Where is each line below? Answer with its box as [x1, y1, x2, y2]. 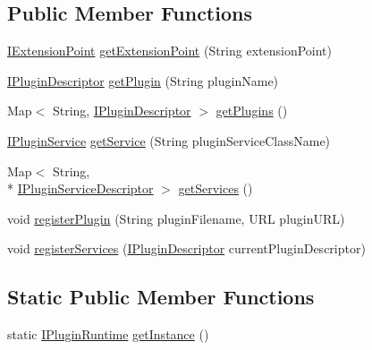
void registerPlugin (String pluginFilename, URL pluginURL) [7, 209, 345, 227]
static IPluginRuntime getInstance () [7, 325, 209, 344]
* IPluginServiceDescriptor [7, 179, 154, 198]
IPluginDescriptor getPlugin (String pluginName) [7, 71, 279, 90]
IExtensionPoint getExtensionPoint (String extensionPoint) [7, 41, 333, 60]
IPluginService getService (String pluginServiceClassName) [7, 131, 331, 149]
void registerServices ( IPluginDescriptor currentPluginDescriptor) [7, 239, 366, 258]
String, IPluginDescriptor [52, 101, 191, 120]
